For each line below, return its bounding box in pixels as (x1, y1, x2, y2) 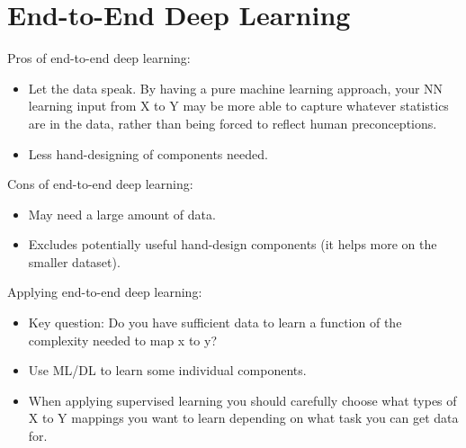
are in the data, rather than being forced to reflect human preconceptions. (28, 113, 437, 132)
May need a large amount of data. (28, 204, 216, 223)
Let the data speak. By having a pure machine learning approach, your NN (28, 78, 444, 97)
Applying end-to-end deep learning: (7, 282, 202, 301)
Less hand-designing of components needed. (28, 144, 268, 163)
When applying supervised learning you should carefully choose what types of (28, 390, 457, 409)
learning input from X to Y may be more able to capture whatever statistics (28, 96, 449, 115)
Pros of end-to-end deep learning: (7, 49, 191, 67)
